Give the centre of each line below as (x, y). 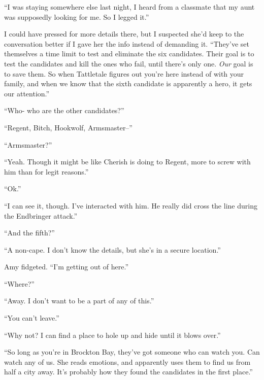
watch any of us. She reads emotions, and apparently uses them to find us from (127, 361)
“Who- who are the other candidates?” (64, 110)
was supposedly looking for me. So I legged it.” (77, 16)
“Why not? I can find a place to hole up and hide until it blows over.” (112, 335)
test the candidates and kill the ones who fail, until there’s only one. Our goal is (129, 63)
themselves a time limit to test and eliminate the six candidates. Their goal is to (129, 54)
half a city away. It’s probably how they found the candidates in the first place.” (128, 372)
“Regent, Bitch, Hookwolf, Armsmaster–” (68, 127)
